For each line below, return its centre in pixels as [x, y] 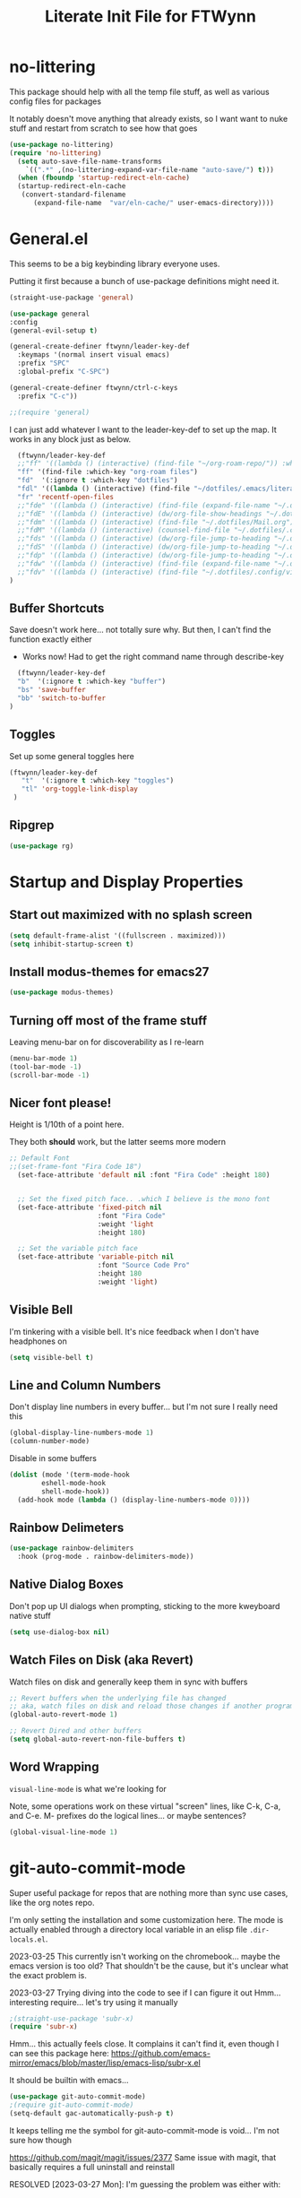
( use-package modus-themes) [62, 992]
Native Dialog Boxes [66, 1584]
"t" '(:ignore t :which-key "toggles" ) [98, 781]
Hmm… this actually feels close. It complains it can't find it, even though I [144, 2044]
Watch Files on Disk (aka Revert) [102, 1660]
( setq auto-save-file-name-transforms [90, 161]
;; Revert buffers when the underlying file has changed [118, 1698]
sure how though [41, 2140]
